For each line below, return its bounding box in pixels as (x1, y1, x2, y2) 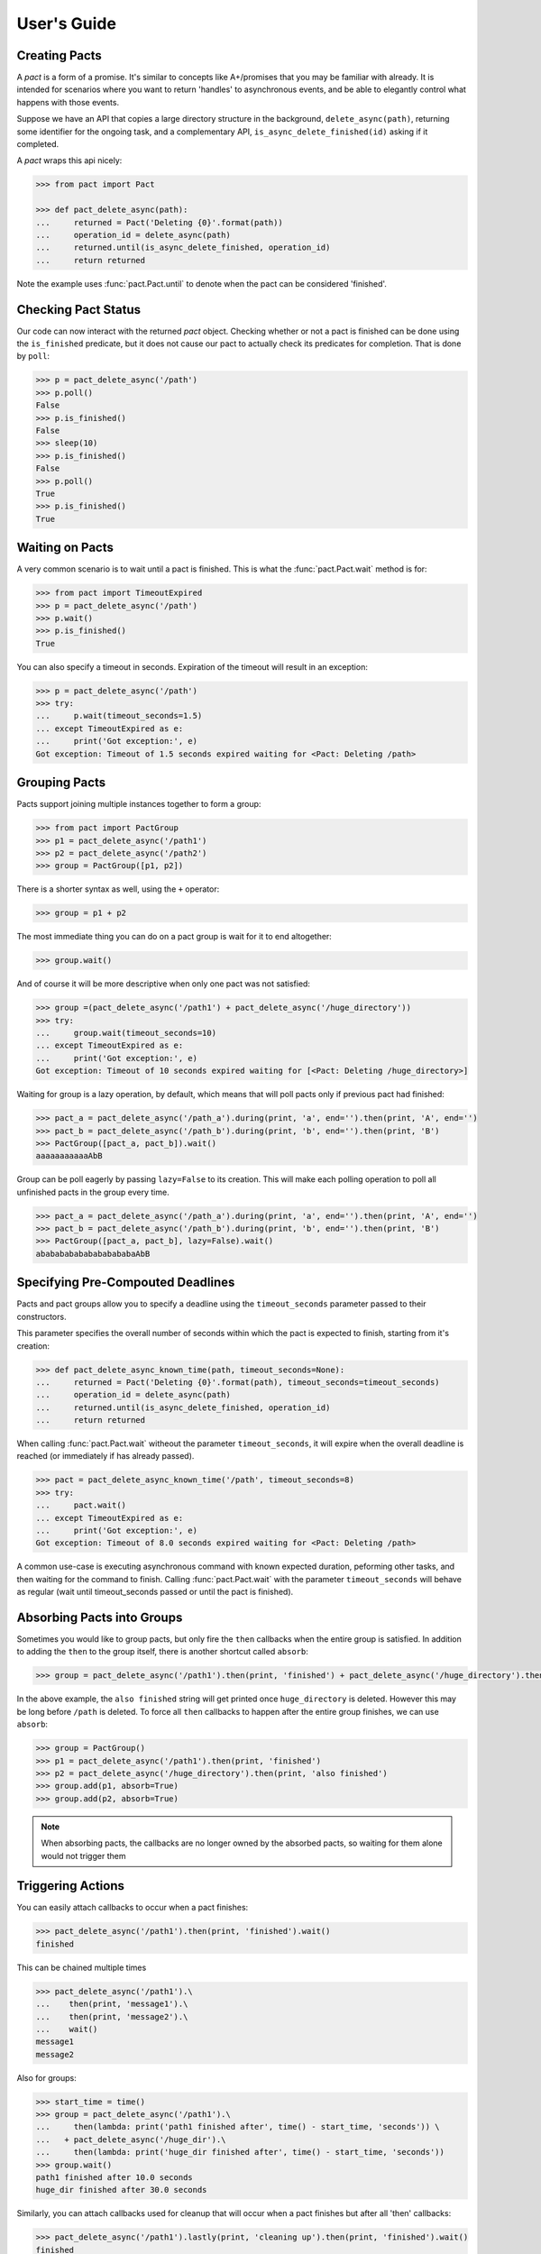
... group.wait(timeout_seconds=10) (35, 1028, 216, 1038)
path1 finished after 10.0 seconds (35, 2173, 193, 2183)
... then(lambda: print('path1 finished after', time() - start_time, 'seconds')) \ (35, 2121, 441, 2132)
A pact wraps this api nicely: (16, 155, 123, 166)
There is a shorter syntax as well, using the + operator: (16, 884, 220, 894)
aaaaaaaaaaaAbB (35, 1150, 103, 1161)
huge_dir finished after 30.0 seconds (35, 2185, 207, 2195)
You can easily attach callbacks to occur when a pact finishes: (16, 1902, 249, 1913)
